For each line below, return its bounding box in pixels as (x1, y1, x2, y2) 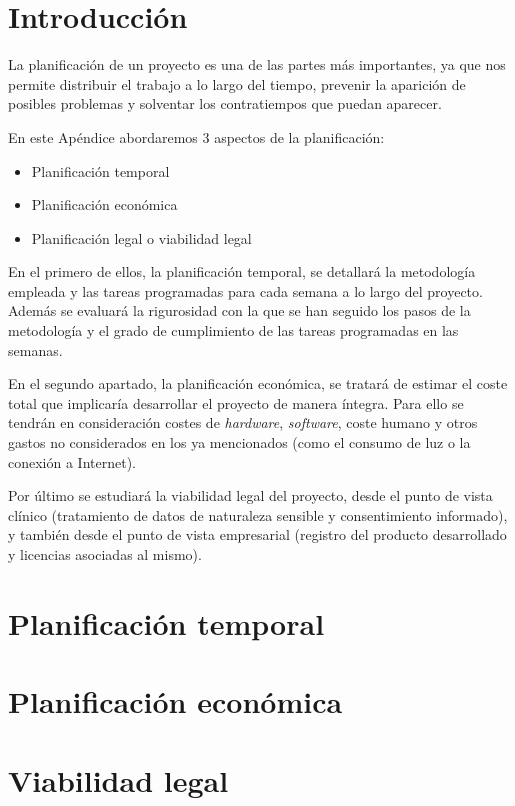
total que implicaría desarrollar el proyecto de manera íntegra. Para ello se (8, 392, 464, 413)
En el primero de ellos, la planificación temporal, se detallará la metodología (8, 261, 476, 282)
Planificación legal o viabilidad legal (31, 227, 252, 248)
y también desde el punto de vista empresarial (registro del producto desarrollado (8, 524, 507, 545)
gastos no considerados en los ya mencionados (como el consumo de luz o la (8, 432, 471, 453)
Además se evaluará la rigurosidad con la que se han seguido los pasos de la (8, 300, 471, 321)
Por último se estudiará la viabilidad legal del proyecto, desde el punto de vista (8, 485, 493, 506)
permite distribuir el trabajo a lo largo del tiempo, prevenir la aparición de (8, 73, 466, 94)
